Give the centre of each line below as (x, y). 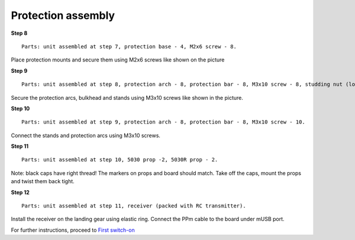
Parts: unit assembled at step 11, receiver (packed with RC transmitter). (134, 206)
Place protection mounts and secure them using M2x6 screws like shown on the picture (118, 60)
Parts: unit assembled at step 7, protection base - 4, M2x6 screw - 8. (129, 46)
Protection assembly (63, 15)
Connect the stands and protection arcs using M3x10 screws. (86, 135)
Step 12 (20, 192)
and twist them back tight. (43, 181)
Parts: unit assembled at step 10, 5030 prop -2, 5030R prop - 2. (120, 160)
